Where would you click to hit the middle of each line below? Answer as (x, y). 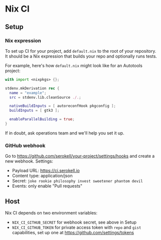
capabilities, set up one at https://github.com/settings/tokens (73, 232)
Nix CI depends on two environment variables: (51, 213)
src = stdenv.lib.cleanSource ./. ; (45, 97)
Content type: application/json (42, 176)
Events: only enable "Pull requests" (47, 186)
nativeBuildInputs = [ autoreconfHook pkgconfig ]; (63, 106)
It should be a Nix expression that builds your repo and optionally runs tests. (81, 56)
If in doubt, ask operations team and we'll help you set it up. (65, 133)
